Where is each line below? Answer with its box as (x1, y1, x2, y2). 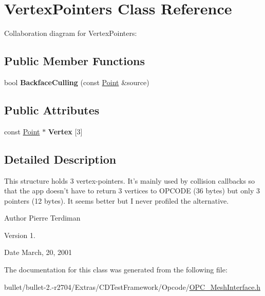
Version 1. (4, 229, 35, 240)
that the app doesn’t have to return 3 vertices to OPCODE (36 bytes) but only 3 (4, 185, 260, 196)
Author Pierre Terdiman (4, 212, 81, 223)
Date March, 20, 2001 (4, 247, 72, 258)
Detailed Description (4, 151, 117, 167)
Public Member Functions (4, 53, 145, 69)
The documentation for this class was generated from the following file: (4, 264, 228, 275)
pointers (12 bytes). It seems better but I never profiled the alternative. (4, 195, 229, 206)
